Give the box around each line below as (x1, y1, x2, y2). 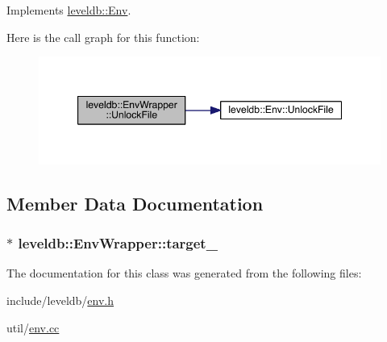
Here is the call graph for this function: (6, 28, 200, 45)
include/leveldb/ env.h (6, 292, 114, 309)
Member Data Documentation (6, 190, 264, 215)
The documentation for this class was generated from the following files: (6, 265, 362, 282)
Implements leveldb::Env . (6, 2, 131, 18)
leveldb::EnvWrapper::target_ (18, 233, 218, 253)
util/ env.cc (6, 319, 60, 336)
